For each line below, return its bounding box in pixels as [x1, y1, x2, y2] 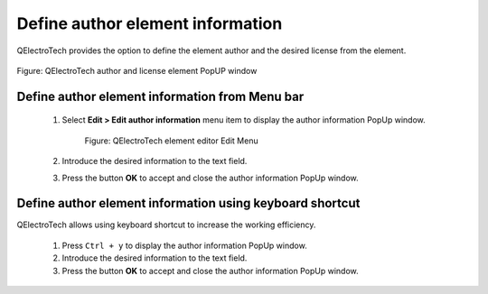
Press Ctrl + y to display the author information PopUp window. [61, 240, 307, 251]
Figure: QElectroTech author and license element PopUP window [16, 65, 258, 76]
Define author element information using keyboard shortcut [16, 196, 361, 211]
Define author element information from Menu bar [16, 88, 305, 104]
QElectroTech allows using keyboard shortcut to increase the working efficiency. [16, 219, 316, 230]
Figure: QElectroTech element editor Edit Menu [84, 135, 258, 146]
